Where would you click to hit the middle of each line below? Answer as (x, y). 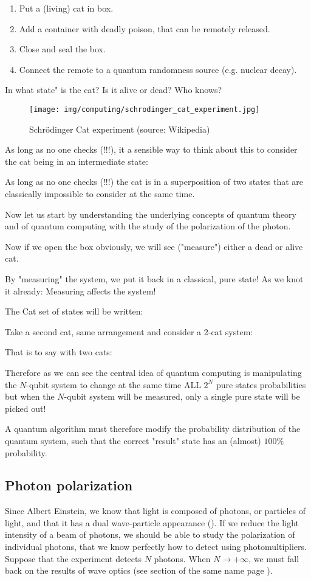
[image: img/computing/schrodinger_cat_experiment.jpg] (145, 109)
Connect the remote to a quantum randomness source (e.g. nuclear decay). (158, 69)
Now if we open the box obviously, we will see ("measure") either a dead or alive (154, 246)
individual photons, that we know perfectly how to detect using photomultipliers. (156, 547)
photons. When (182, 558)
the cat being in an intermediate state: (77, 161)
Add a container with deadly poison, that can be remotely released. (145, 28)
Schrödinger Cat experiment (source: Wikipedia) (120, 129)
